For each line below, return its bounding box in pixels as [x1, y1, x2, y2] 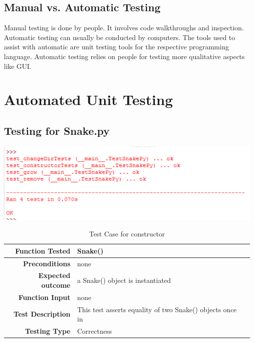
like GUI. [4, 61, 32, 71]
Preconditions [23, 258, 70, 268]
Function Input [18, 292, 70, 302]
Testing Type [25, 326, 70, 336]
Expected [38, 270, 70, 280]
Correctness [77, 326, 112, 336]
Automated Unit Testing [4, 89, 173, 109]
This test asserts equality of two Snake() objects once [77, 304, 237, 314]
